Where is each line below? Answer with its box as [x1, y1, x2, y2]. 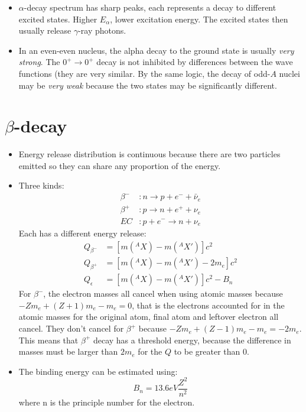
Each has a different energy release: [18, 227, 147, 239]
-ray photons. [78, 24, 126, 37]
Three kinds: [18, 179, 64, 192]
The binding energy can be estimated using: [18, 365, 178, 377]
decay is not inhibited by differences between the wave [96, 56, 293, 68]
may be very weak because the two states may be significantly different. [18, 79, 277, 91]
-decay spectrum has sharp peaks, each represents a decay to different [24, 1, 276, 13]
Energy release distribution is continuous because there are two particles [18, 148, 281, 160]
